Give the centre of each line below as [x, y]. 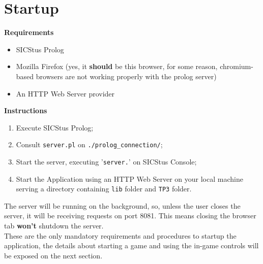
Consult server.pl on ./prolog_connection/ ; [89, 144]
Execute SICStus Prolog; [55, 127]
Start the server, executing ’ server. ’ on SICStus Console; [106, 161]
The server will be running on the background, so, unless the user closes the [122, 205]
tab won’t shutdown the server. [54, 226]
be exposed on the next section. [53, 255]
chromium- [237, 66]
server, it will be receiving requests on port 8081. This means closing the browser [130, 216]
